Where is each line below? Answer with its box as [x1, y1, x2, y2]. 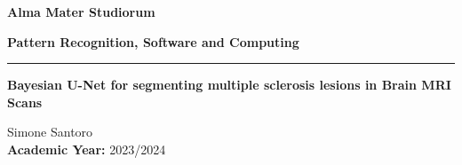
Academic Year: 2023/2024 [7, 139, 166, 158]
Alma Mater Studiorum [7, 3, 155, 20]
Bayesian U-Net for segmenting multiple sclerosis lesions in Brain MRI [7, 75, 451, 94]
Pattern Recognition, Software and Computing [7, 32, 299, 51]
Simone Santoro [7, 122, 93, 141]
